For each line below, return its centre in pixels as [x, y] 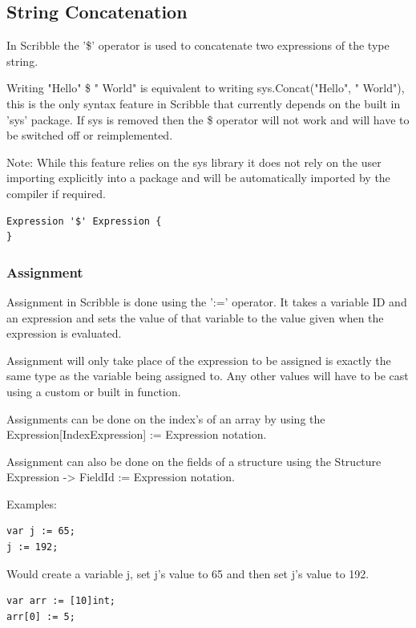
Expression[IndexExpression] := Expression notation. [137, 434]
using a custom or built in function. [94, 391]
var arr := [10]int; [61, 601]
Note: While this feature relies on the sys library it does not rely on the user [194, 162]
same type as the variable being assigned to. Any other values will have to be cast [208, 376]
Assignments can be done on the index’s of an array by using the [166, 418]
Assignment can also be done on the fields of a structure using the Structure [194, 461]
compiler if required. [56, 193]
